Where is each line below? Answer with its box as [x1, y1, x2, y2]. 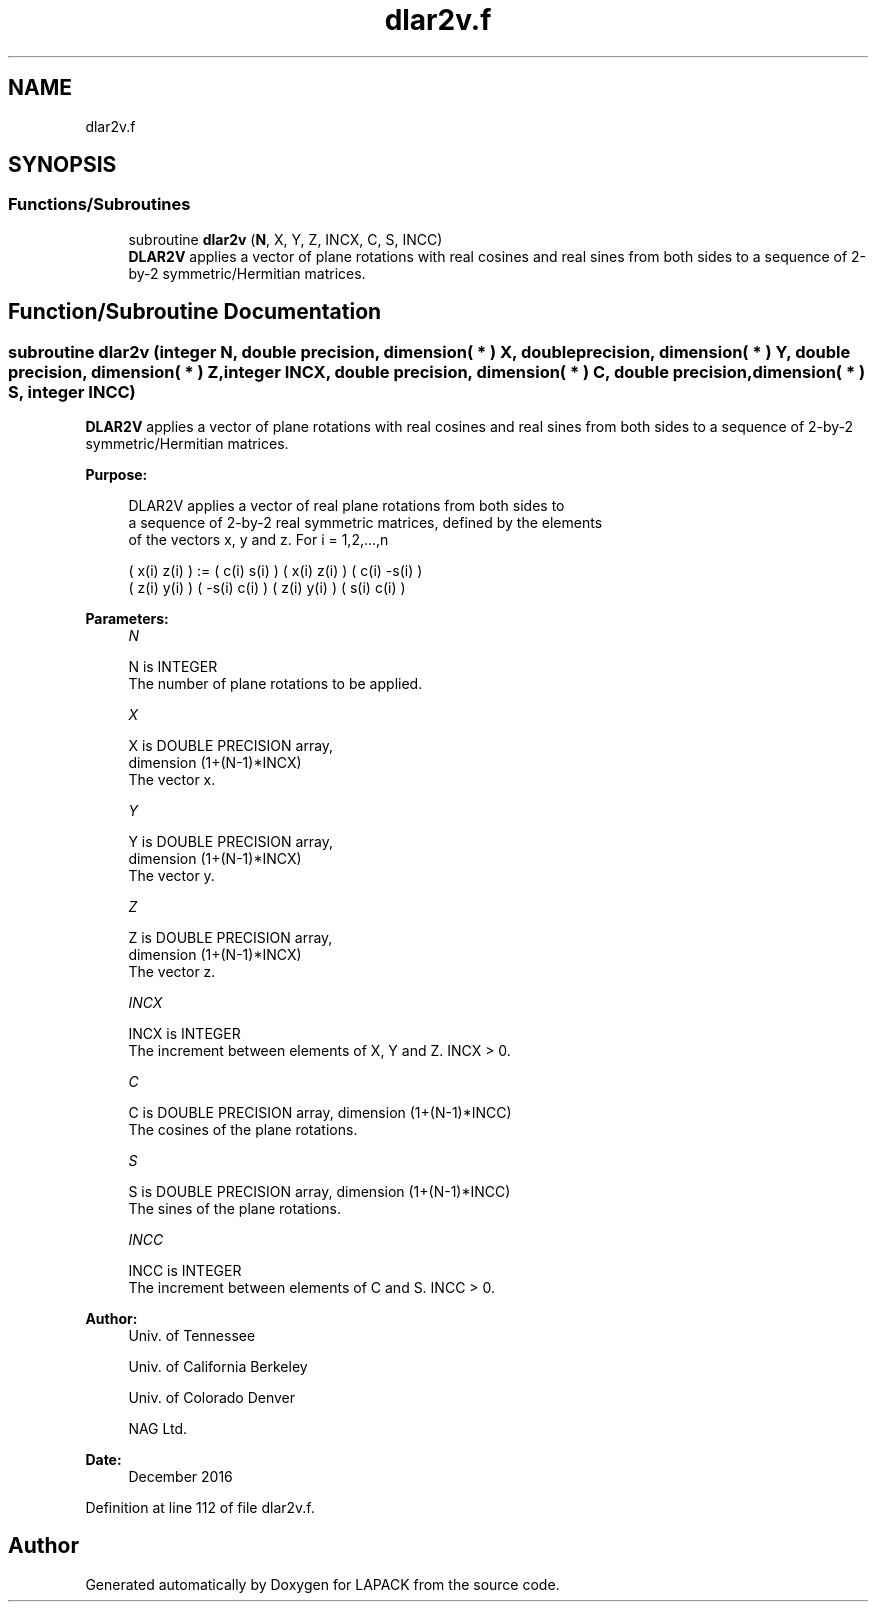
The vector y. [128, 867, 215, 885]
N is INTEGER [128, 658, 218, 676]
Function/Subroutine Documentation [8, 299, 382, 325]
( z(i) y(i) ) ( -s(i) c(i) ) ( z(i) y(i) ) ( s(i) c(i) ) [128, 579, 406, 597]
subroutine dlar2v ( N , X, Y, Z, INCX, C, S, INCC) [128, 230, 443, 248]
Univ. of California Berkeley [128, 1358, 308, 1376]
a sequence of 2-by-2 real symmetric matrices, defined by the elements [128, 514, 603, 532]
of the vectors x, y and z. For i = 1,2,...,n [128, 531, 389, 549]
